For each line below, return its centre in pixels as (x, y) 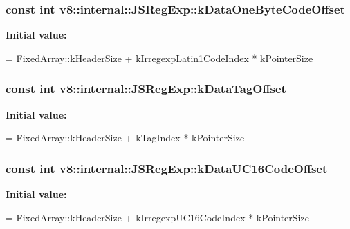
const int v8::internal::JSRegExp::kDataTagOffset (146, 89)
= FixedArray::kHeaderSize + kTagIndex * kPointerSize (125, 138)
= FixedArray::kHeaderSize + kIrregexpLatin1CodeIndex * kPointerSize (159, 58)
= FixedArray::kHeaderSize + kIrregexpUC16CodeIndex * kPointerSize (157, 217)
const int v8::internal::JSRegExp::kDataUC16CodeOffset (167, 168)
